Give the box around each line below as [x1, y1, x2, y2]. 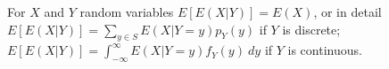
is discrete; [282, 19, 341, 38]
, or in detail [313, 3, 382, 20]
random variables [79, 3, 174, 20]
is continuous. [287, 41, 362, 59]
